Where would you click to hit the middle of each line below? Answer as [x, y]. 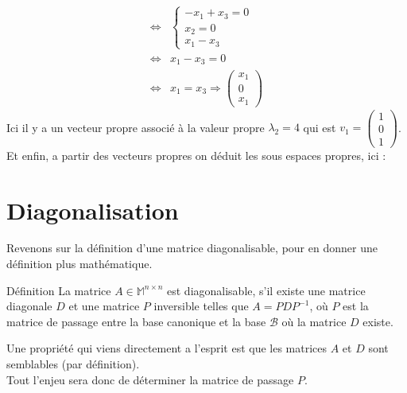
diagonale [29, 306]
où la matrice [314, 321]
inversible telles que [201, 306]
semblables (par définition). [73, 364]
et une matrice [104, 306]
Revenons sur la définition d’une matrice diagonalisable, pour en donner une [192, 248]
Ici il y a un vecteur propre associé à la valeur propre [136, 127]
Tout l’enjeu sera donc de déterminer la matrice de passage [150, 379]
